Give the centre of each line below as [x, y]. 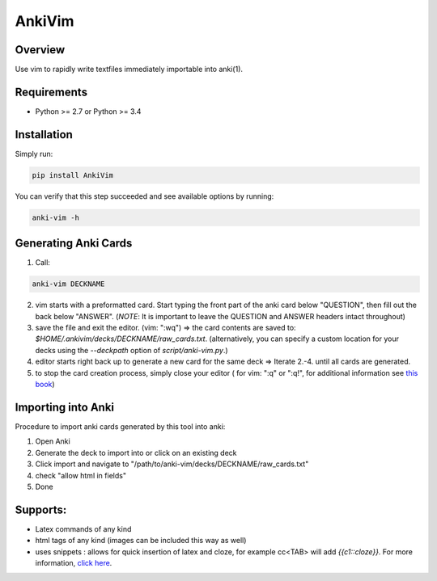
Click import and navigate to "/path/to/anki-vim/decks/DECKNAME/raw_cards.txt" [172, 464]
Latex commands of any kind [83, 528]
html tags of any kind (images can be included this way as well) [141, 541]
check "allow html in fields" [81, 475]
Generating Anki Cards [74, 244]
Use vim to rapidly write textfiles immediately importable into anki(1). [129, 69]
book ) [45, 385]
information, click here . [74, 562]
